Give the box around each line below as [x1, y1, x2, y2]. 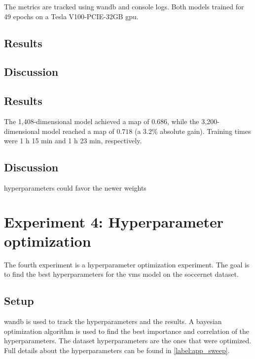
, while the [167, 116, 199, 126]
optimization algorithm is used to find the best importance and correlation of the [4, 326, 250, 336]
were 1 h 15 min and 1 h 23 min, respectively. [4, 135, 142, 146]
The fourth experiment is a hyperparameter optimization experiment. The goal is [4, 259, 250, 269]
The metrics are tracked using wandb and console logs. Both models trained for [4, 1, 244, 11]
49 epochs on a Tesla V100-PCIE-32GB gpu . [4, 11, 139, 21]
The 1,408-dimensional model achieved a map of [4, 116, 149, 126]
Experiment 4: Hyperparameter [4, 211, 224, 231]
